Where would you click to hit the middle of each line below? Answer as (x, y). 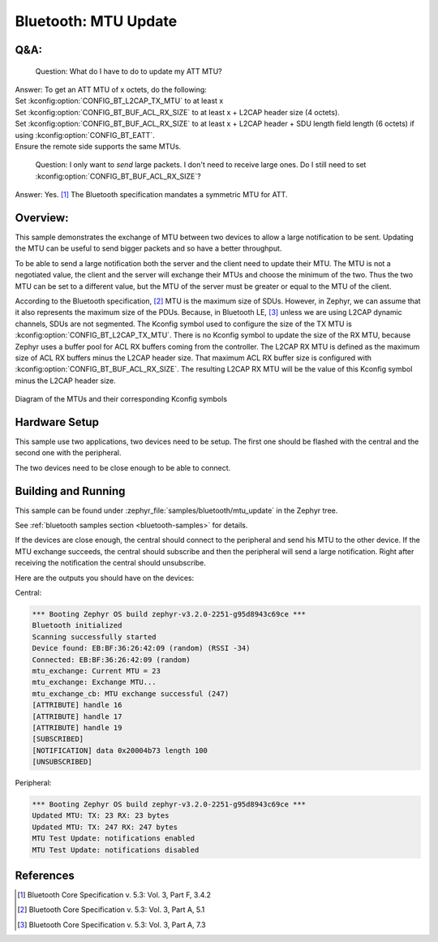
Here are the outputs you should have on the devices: (105, 578)
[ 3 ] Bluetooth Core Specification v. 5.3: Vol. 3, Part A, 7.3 (112, 924)
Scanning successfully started (94, 637)
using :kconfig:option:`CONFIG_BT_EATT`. (85, 135)
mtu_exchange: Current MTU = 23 (97, 671)
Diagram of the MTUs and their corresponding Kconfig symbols (121, 399)
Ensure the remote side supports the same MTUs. (98, 146)
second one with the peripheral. (68, 453)
